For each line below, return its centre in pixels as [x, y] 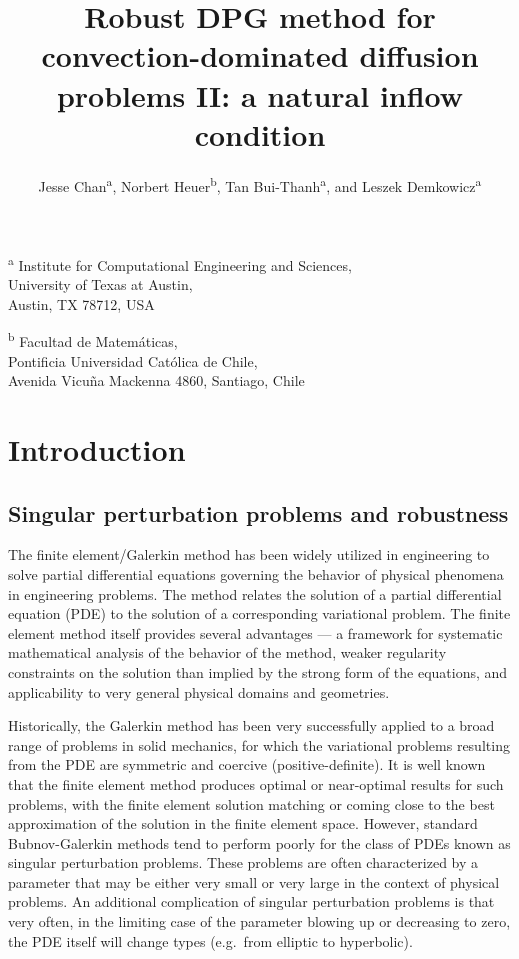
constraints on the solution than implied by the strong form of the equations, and [258, 671]
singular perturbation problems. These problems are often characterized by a [243, 862]
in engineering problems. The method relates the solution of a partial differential [255, 593]
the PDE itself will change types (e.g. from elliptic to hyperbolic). [210, 940]
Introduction [97, 449]
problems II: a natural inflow [260, 94]
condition [260, 133]
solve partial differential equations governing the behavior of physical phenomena [256, 573]
